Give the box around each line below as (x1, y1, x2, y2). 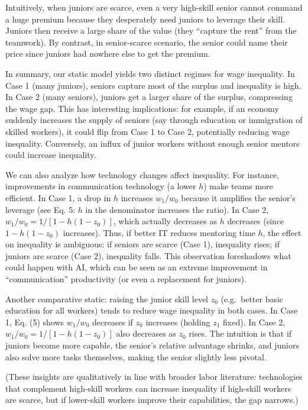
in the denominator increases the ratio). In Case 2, (85, 203, 269, 215)
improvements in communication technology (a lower (5, 180, 196, 192)
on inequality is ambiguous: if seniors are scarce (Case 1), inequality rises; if (5, 238, 280, 250)
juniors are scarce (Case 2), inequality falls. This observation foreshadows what (5, 249, 291, 262)
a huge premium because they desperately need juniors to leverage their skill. (5, 12, 285, 25)
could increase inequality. (5, 148, 96, 161)
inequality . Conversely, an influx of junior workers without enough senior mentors (5, 137, 300, 149)
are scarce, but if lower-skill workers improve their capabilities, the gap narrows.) (5, 393, 299, 406)
